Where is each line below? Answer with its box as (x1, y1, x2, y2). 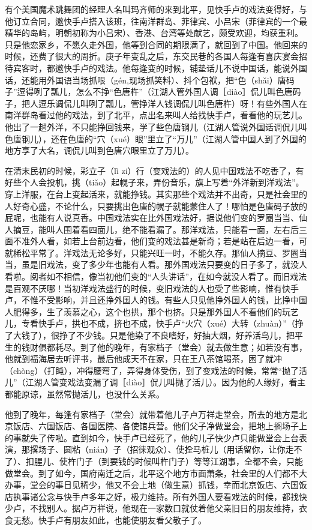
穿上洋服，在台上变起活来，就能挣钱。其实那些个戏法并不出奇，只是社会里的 (5, 187, 307, 200)
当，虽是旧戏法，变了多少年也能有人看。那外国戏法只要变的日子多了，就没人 (5, 258, 307, 271)
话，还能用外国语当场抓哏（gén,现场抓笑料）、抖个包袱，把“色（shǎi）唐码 (5, 73, 295, 86)
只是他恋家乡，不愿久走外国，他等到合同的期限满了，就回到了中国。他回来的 (5, 38, 307, 50)
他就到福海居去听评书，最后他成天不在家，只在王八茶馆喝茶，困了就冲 (5, 352, 282, 365)
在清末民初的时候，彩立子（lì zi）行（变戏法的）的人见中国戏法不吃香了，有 (5, 164, 304, 176)
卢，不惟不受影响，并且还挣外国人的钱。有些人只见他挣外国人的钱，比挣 (5, 294, 290, 306)
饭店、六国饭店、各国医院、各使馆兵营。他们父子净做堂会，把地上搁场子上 (13, 420, 307, 432)
